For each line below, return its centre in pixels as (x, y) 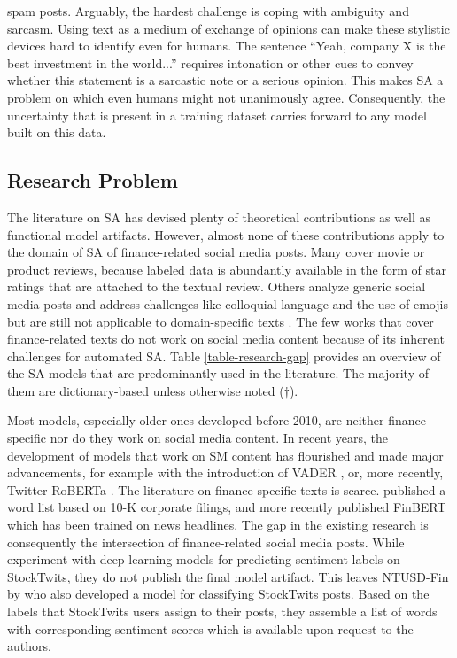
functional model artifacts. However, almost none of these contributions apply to (226, 234)
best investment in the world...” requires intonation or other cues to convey (210, 62)
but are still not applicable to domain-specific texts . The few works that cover (221, 321)
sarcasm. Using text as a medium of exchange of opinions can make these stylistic (228, 28)
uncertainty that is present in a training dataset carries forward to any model (217, 115)
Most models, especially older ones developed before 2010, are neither (196, 420)
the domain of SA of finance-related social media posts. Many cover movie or (216, 252)
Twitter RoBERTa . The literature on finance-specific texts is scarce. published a (227, 489)
